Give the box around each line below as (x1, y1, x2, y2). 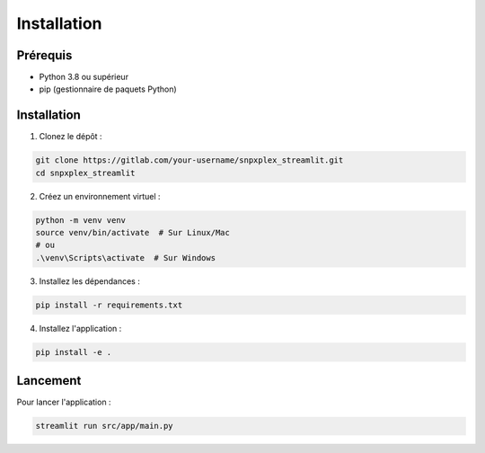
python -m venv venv (35, 215, 126, 225)
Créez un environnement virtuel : (39, 191, 161, 201)
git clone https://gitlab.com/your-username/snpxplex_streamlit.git (35, 155, 344, 165)
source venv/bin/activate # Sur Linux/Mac (35, 227, 231, 238)
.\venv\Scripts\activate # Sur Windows (35, 253, 216, 262)
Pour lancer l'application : (16, 396, 111, 408)
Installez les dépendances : (39, 275, 141, 287)
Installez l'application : (39, 323, 122, 333)
